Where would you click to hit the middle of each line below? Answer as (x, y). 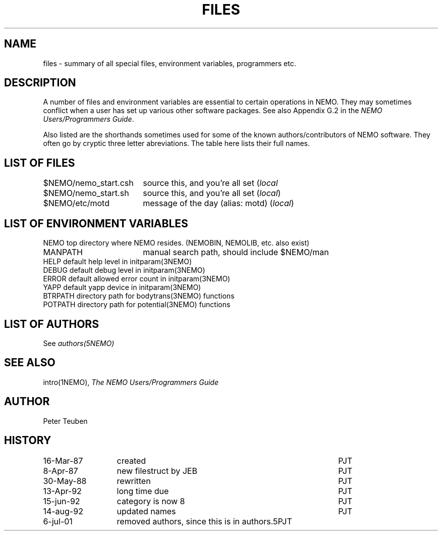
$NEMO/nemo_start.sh (86, 193)
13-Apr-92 (62, 491)
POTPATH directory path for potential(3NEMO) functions (137, 305)
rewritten (134, 481)
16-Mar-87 (63, 460)
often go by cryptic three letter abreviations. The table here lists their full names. (177, 143)
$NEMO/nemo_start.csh (88, 183)
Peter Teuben (65, 421)
